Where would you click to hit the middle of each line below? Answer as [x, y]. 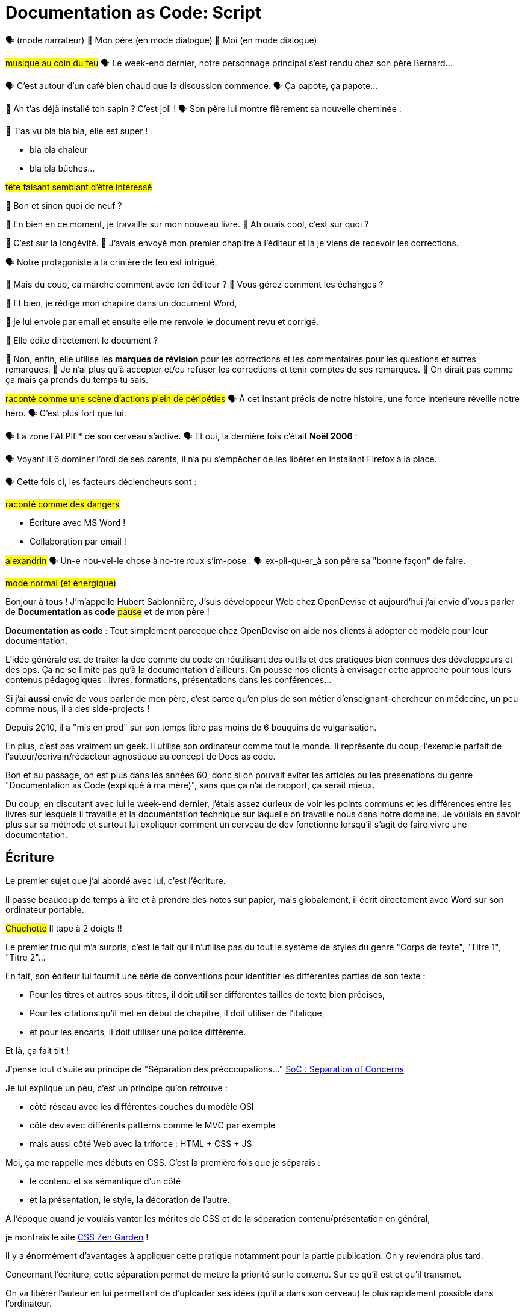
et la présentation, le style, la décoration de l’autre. [130, 1199]
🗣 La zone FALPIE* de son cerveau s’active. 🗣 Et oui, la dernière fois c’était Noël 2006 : [182, 436]
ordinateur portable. [45, 909]
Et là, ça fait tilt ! [37, 1050]
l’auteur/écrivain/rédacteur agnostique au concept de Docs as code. [141, 756]
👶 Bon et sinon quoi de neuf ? [64, 205]
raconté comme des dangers [63, 504]
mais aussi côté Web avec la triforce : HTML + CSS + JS [141, 1143]
